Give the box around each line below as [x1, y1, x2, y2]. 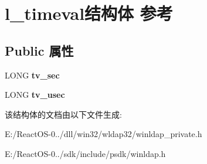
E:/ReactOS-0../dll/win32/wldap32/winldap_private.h [5, 128, 202, 140]
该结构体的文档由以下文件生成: [5, 108, 122, 120]
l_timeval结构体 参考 [5, 1, 173, 25]
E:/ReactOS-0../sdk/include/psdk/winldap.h [5, 147, 166, 159]
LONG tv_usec [5, 88, 65, 101]
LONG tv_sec [5, 69, 60, 81]
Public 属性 [5, 41, 74, 59]
